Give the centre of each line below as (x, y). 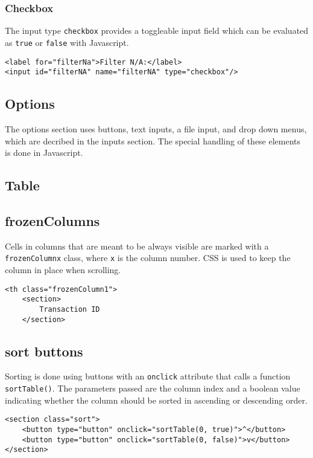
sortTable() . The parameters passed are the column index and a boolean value (153, 388)
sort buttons (44, 351)
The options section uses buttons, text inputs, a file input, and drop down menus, (156, 129)
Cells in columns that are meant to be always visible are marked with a (137, 246)
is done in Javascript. (44, 153)
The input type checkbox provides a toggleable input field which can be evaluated (157, 31)
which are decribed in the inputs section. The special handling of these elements (153, 140)
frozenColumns (52, 221)
